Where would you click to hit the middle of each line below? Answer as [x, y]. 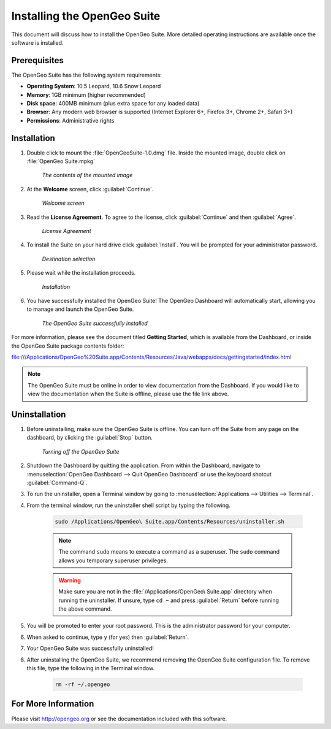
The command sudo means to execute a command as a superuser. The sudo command [169, 552]
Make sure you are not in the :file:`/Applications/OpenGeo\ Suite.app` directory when [165, 592]
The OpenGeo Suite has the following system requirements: [87, 75]
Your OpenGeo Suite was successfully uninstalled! [90, 648]
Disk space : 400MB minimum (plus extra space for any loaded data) [113, 104]
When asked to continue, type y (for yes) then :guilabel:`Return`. [108, 637]
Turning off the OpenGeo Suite [81, 451]
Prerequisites [37, 60]
